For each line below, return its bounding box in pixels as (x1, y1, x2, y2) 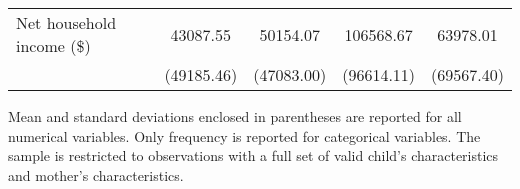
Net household (16, 11, 117, 34)
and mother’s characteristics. (8, 164, 184, 185)
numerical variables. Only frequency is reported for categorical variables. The (8, 125, 481, 146)
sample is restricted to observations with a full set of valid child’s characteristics (8, 145, 499, 166)
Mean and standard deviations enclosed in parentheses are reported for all (8, 106, 462, 126)
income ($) (16, 34, 91, 57)
